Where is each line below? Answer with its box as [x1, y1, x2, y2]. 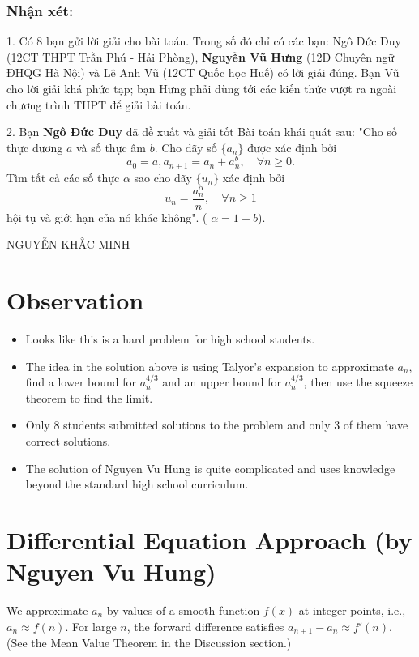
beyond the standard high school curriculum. [25, 476, 249, 493]
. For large [65, 617, 117, 634]
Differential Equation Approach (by [6, 523, 413, 556]
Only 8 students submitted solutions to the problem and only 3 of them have [25, 416, 408, 433]
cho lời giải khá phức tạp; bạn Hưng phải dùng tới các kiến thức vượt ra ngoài [6, 80, 397, 96]
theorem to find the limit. [25, 389, 153, 406]
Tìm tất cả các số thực [6, 169, 120, 186]
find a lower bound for [25, 373, 137, 390]
